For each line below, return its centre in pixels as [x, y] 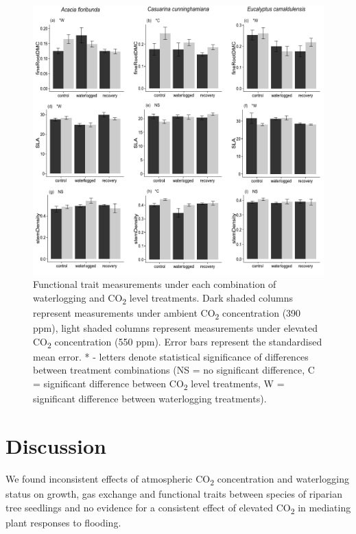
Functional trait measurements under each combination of [155, 284]
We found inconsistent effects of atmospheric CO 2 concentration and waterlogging [177, 479]
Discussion [56, 445]
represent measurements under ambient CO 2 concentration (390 [167, 314]
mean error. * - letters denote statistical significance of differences [171, 356]
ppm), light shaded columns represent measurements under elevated [176, 328]
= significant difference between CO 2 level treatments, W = [159, 384]
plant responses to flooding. [63, 522]
